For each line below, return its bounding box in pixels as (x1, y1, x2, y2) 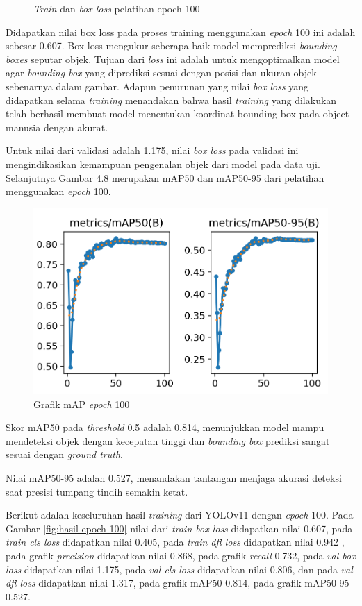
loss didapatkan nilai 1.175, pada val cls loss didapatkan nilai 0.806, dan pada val (6, 562, 353, 576)
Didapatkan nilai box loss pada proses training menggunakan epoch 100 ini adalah (6, 24, 356, 39)
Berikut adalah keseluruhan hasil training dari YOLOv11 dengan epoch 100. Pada (6, 507, 354, 522)
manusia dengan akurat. (6, 119, 108, 134)
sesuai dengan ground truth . (6, 447, 123, 462)
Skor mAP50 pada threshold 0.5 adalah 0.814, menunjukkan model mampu (6, 420, 324, 435)
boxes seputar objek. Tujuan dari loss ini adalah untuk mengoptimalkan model (6, 51, 340, 66)
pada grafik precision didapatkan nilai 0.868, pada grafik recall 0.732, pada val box (6, 548, 356, 562)
